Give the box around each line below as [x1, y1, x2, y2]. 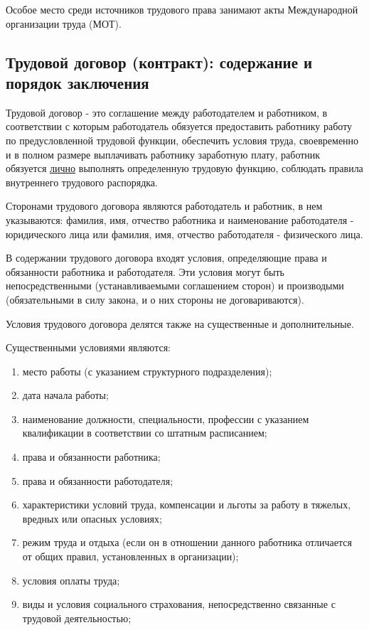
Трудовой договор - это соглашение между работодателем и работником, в [6, 105, 328, 119]
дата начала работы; [22, 388, 109, 402]
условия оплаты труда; [22, 572, 120, 587]
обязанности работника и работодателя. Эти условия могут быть [6, 264, 284, 279]
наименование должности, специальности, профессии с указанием [22, 411, 309, 426]
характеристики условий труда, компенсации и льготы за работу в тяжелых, [22, 497, 351, 512]
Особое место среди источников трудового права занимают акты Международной [6, 2, 358, 16]
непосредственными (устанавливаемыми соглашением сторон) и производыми [6, 278, 344, 293]
